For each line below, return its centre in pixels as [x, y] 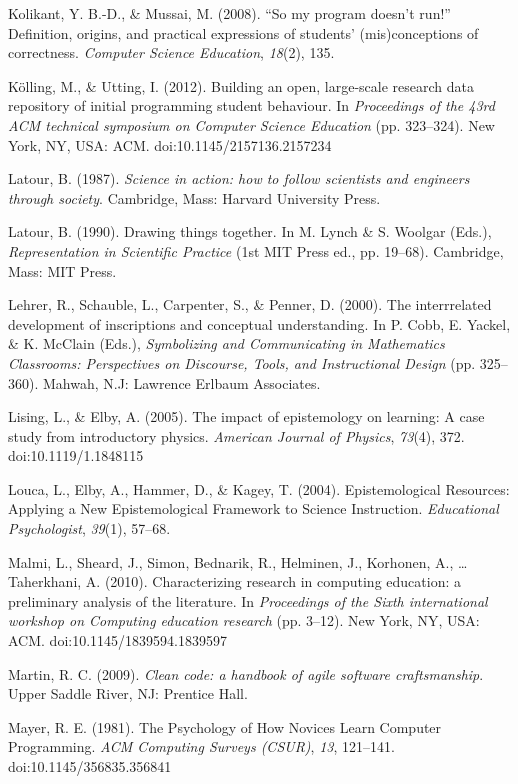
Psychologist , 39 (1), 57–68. [89, 528]
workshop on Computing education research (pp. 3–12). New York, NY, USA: [244, 620]
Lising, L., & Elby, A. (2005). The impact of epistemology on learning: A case [246, 416]
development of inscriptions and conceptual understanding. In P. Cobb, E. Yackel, [259, 323]
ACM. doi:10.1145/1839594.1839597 [117, 640]
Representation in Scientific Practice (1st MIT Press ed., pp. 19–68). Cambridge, [256, 250]
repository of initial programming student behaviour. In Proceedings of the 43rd [251, 105]
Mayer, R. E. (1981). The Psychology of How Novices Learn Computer [225, 726]
